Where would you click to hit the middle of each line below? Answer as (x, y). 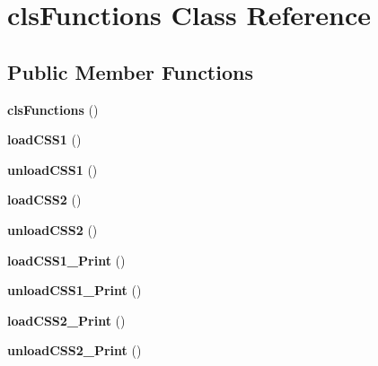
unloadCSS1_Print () (75, 290)
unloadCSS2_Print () (75, 350)
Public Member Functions (130, 71)
